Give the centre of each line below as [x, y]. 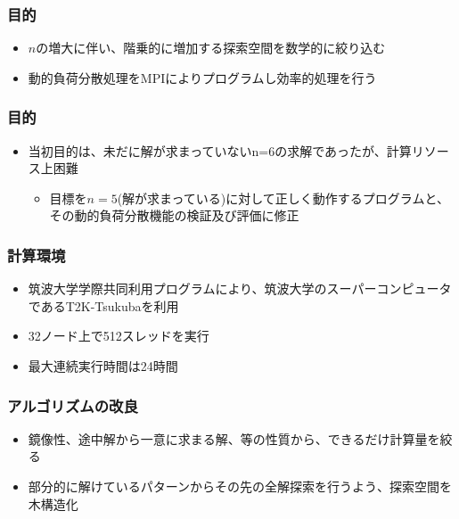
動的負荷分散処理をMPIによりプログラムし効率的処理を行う [202, 77]
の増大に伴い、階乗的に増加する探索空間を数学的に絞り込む [211, 48]
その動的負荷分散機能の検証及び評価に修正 [174, 215]
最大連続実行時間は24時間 [103, 366]
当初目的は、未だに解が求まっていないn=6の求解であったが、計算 [220, 150]
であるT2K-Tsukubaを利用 [103, 305]
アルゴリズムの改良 [73, 405]
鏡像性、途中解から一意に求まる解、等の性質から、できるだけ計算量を [234, 438]
